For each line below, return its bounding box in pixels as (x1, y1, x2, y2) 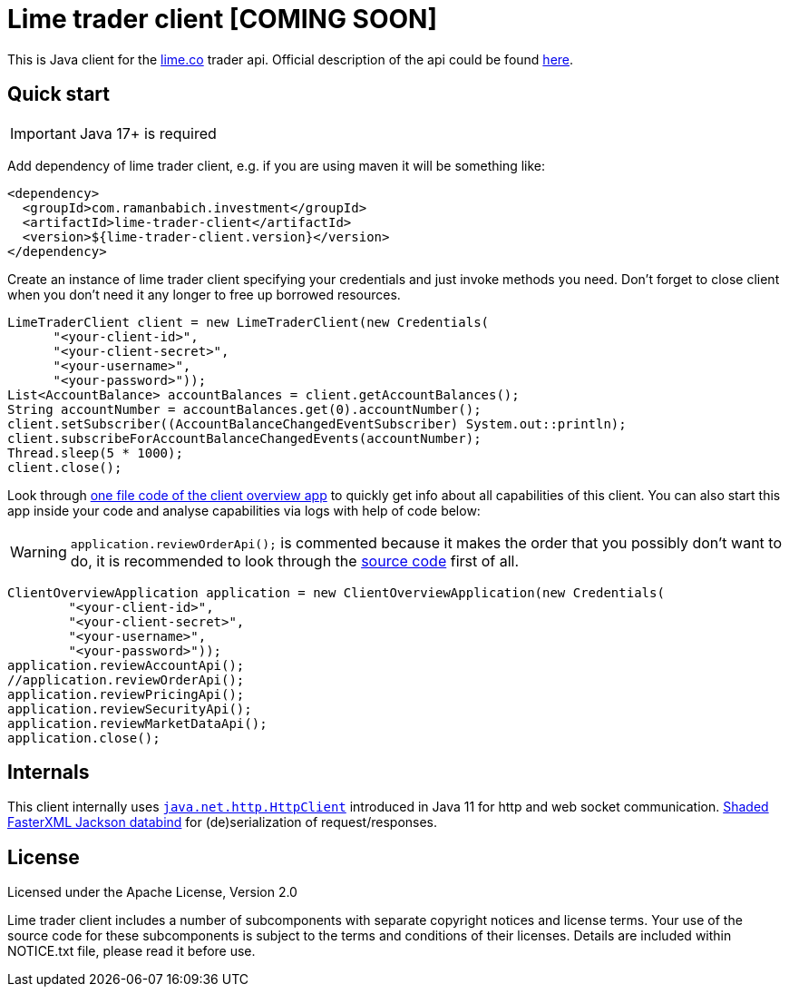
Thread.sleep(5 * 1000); (7, 445, 183, 460)
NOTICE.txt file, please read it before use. (7, 943, 256, 960)
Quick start (7, 83, 110, 106)
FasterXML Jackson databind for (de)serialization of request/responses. (7, 814, 438, 831)
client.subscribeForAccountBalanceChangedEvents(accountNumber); (7, 430, 482, 446)
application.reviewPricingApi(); (7, 686, 245, 702)
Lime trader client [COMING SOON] (7, 4, 437, 34)
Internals (7, 761, 90, 784)
